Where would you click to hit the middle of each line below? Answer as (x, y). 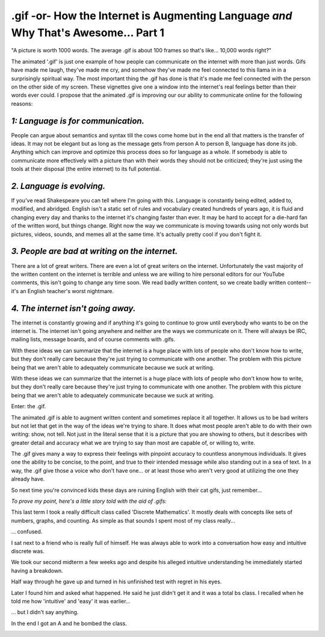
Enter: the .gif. (29, 406)
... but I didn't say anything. (45, 612)
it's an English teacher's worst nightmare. (63, 291)
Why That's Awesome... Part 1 (88, 33)
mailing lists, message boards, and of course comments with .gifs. (93, 340)
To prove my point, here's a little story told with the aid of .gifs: (89, 501)
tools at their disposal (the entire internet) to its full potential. (86, 169)
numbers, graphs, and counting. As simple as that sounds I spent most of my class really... (123, 520)
